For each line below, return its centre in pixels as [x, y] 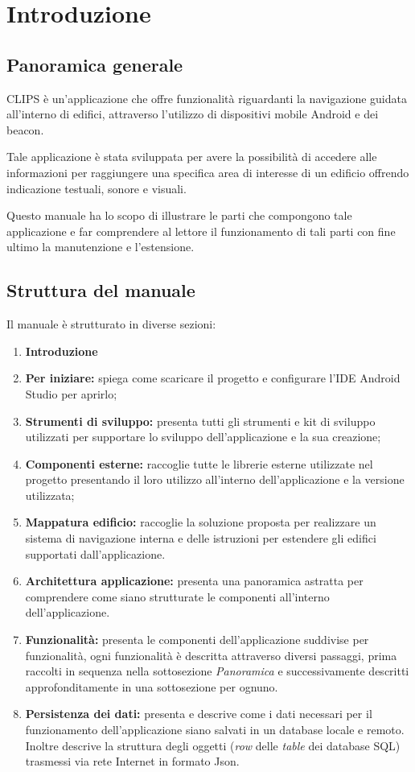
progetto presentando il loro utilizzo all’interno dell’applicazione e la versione [215, 479]
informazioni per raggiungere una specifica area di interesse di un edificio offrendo [208, 172]
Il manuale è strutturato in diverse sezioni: [111, 324]
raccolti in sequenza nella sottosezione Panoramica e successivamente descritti [217, 671]
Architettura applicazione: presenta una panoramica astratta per [194, 581]
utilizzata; [50, 495]
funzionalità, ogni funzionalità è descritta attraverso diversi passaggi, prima [211, 655]
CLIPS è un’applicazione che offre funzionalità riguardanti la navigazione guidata [207, 98]
